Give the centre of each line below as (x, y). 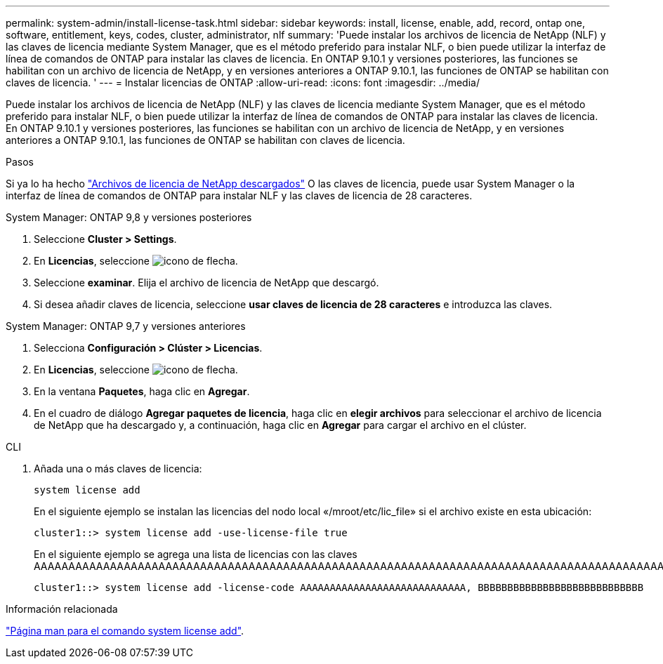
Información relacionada (62, 609)
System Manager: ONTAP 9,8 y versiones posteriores (129, 217)
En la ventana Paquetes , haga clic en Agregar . (142, 391)
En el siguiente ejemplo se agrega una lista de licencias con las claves (196, 554)
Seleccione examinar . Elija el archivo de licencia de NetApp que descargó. (206, 283)
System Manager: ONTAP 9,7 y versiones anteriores (126, 326)
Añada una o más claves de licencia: (118, 469)
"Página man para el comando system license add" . (125, 631)
